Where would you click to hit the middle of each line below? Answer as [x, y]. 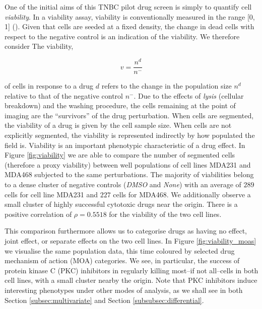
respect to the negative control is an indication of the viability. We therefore [122, 36]
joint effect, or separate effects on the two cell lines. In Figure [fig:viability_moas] [130, 241]
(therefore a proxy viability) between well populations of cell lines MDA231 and [128, 164]
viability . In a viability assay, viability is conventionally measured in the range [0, [130, 16]
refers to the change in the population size [167, 86]
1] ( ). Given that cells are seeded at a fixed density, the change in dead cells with [129, 26]
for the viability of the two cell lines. [165, 214]
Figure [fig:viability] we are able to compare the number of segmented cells [120, 155]
